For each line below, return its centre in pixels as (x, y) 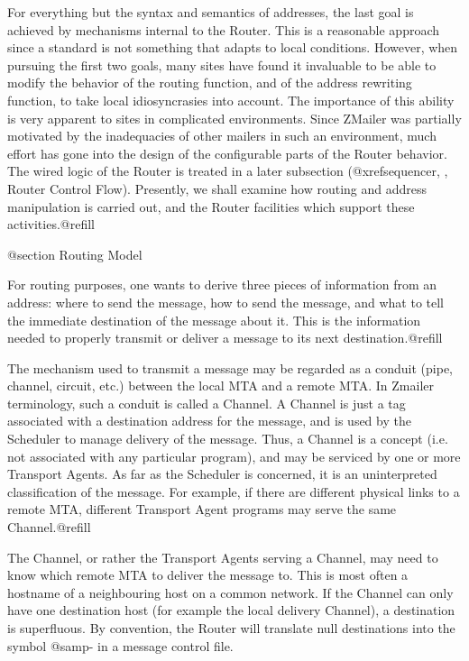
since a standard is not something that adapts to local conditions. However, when (233, 47)
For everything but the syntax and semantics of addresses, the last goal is (211, 12)
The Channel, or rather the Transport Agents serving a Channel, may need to (223, 557)
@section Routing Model (75, 254)
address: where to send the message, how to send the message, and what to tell (225, 302)
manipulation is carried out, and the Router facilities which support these (211, 206)
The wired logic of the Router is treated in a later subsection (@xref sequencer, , (228, 171)
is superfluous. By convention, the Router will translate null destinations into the (231, 628)
